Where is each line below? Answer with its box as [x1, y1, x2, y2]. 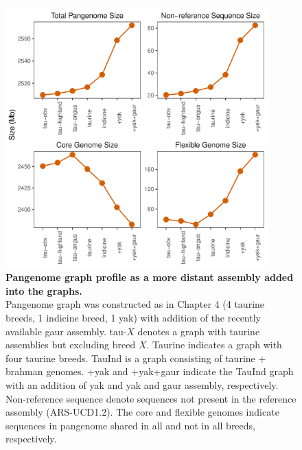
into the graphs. [5, 283, 82, 297]
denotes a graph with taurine [137, 324, 260, 338]
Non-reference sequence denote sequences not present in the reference [5, 391, 297, 405]
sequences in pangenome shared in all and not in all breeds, [5, 418, 255, 432]
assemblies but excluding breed [5, 337, 136, 352]
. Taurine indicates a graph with [146, 337, 282, 352]
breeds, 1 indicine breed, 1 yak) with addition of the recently [5, 310, 261, 324]
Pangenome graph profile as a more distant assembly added [5, 270, 294, 284]
